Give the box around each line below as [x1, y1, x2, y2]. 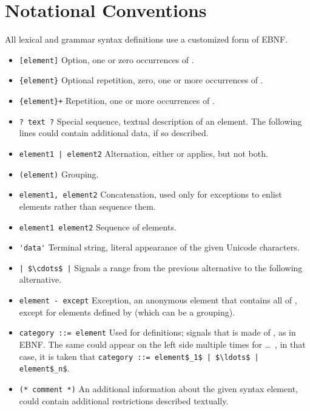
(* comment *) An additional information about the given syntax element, [19, 382, 298, 395]
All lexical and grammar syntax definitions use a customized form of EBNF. [5, 33, 288, 46]
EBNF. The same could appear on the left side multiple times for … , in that [19, 337, 306, 350]
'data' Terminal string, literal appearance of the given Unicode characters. [19, 241, 300, 254]
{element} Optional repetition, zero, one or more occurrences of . [19, 74, 263, 86]
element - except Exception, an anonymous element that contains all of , [19, 294, 297, 306]
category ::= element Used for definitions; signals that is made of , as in [19, 326, 296, 339]
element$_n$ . [19, 362, 70, 375]
